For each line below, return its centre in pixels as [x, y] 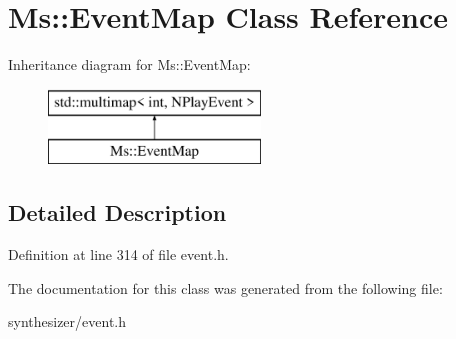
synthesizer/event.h [67, 321]
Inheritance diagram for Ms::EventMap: [129, 64]
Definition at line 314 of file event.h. [118, 254]
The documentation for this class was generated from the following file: [225, 287]
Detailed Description [117, 212]
